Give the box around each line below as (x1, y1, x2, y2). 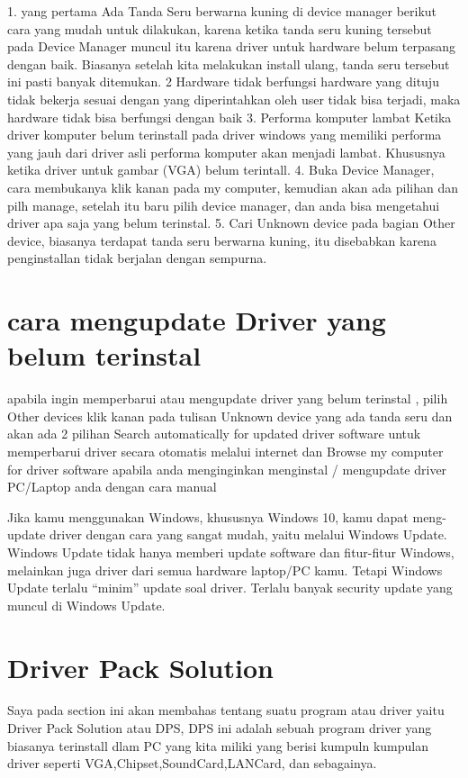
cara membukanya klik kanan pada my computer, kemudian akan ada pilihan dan (7, 177, 459, 196)
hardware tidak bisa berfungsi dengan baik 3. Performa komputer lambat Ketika (7, 107, 452, 126)
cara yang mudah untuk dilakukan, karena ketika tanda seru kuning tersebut (7, 19, 432, 38)
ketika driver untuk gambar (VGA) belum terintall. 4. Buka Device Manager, (7, 160, 435, 179)
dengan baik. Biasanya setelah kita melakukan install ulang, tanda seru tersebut (7, 54, 450, 73)
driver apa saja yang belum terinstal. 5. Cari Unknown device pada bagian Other (7, 213, 455, 232)
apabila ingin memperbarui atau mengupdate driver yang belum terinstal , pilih (7, 389, 448, 408)
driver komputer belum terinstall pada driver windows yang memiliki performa (7, 125, 442, 144)
